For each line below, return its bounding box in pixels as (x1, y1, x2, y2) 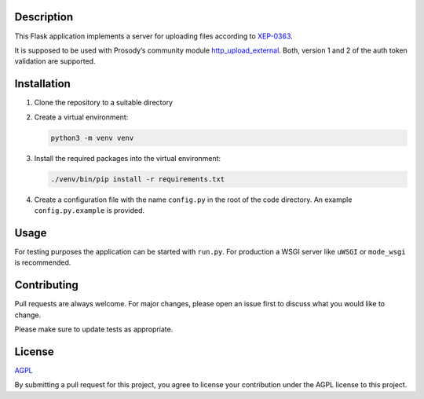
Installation (14, 77, 71, 90)
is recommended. (14, 258, 71, 267)
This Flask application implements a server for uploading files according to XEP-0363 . (14, 31, 294, 41)
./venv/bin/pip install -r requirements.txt (50, 174, 225, 184)
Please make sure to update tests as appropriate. (14, 324, 174, 334)
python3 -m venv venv (50, 134, 134, 142)
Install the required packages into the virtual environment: (34, 153, 221, 163)
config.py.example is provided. (34, 205, 145, 215)
